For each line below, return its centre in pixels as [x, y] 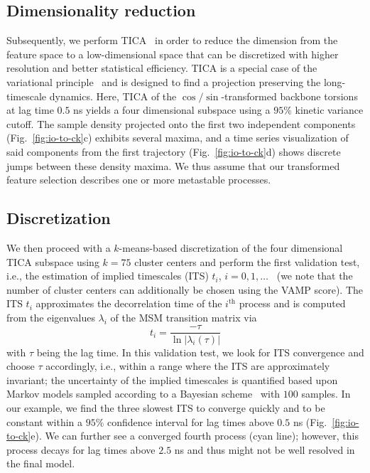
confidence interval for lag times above [191, 421]
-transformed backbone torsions [289, 96]
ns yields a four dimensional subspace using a [172, 110]
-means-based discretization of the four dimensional [231, 247]
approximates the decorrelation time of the [129, 303]
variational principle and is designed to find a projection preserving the [164, 81]
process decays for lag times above [81, 449]
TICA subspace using [53, 261]
